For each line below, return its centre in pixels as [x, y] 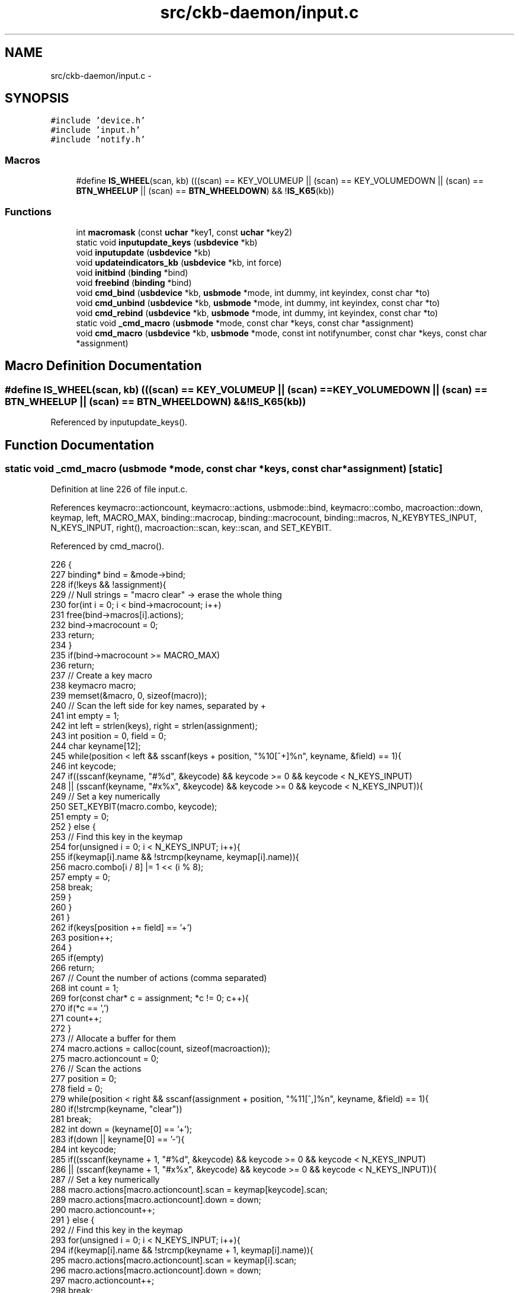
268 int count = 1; [84, 988]
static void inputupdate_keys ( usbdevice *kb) [167, 242]
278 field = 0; [77, 1089]
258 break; [72, 887]
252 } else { [73, 827]
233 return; [73, 635]
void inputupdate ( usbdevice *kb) [143, 252]
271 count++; [76, 1018]
